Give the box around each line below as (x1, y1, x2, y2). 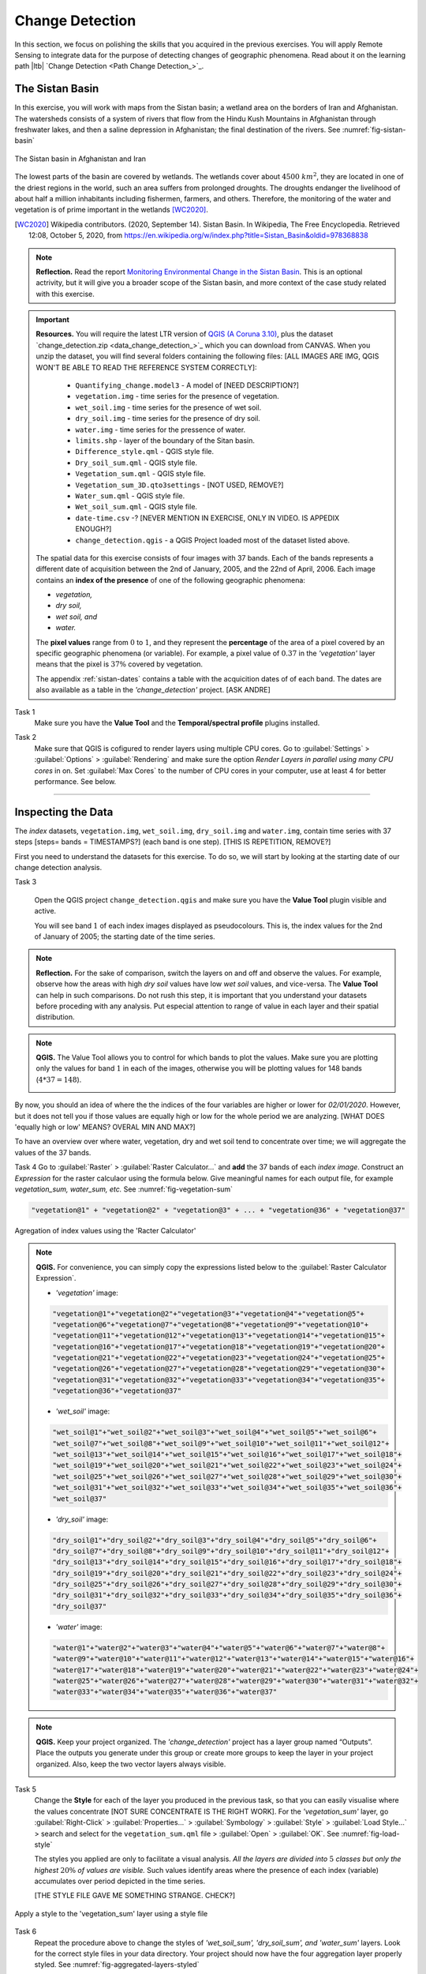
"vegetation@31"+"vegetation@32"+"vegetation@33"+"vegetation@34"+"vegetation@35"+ (52, 1375, 386, 1384)
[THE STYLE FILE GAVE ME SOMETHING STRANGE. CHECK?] (34, 1891, 236, 1901)
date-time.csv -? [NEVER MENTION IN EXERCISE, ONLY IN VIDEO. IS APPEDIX (75, 513, 340, 523)
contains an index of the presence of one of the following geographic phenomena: (35, 575, 305, 584)
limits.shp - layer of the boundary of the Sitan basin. (75, 436, 256, 445)
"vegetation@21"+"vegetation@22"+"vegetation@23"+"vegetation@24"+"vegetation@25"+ (52, 1353, 386, 1362)
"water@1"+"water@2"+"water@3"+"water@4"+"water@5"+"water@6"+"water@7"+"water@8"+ (52, 1643, 386, 1652)
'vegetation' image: (55, 1288, 118, 1297)
